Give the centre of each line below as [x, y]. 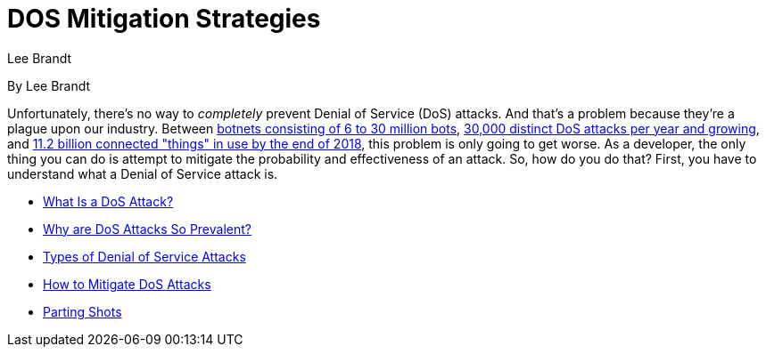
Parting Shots [82, 311]
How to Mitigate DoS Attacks [127, 284]
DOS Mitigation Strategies [164, 19]
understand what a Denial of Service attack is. [143, 173]
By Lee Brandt [49, 85]
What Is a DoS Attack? [108, 201]
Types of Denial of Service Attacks [144, 256]
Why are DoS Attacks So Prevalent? [147, 229]
